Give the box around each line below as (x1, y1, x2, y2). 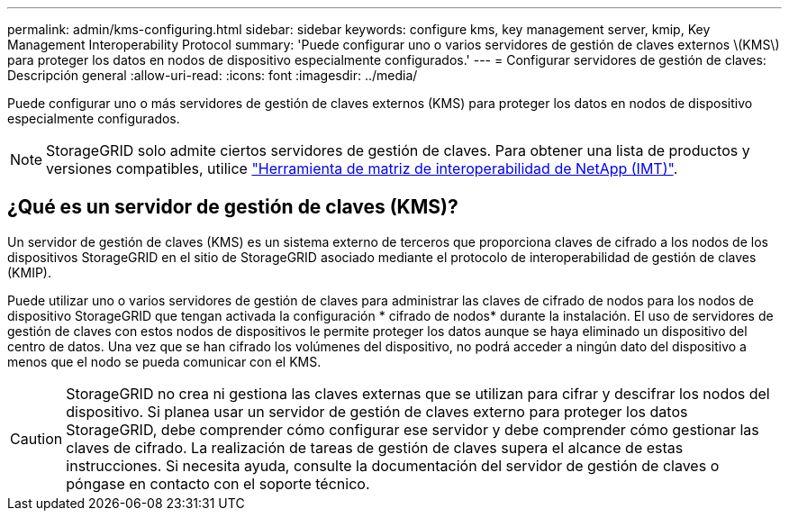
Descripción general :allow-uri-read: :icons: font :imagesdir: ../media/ (7, 68, 418, 83)
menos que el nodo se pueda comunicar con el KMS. (7, 353, 322, 369)
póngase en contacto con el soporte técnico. (66, 474, 370, 493)
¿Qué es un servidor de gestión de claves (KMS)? (7, 195, 458, 219)
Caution (10, 429, 63, 448)
